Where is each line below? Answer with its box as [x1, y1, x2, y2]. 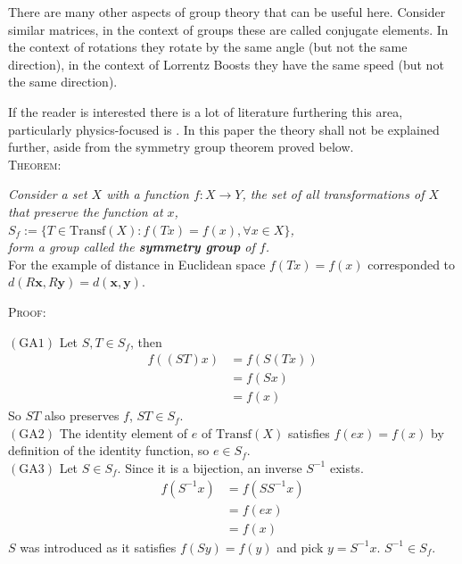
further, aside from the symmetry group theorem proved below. [8, 137, 354, 156]
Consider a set [8, 185, 87, 203]
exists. [329, 458, 364, 477]
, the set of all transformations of [242, 185, 425, 203]
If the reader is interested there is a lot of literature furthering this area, [8, 102, 403, 120]
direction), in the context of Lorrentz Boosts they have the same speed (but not [8, 54, 444, 73]
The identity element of [59, 423, 188, 442]
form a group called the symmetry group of [8, 237, 255, 256]
